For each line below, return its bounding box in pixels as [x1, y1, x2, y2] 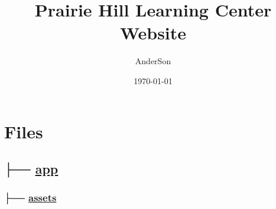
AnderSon [135, 55, 171, 67]
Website [119, 21, 187, 45]
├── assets [4, 190, 57, 205]
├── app [4, 160, 59, 178]
